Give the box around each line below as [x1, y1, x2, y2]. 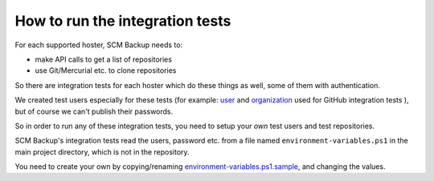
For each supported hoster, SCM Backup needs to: [14, 40, 183, 50]
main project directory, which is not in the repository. [14, 147, 190, 156]
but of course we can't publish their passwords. [14, 107, 174, 116]
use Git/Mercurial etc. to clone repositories [35, 66, 177, 75]
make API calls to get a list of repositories [35, 54, 173, 64]
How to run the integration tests [14, 12, 231, 30]
